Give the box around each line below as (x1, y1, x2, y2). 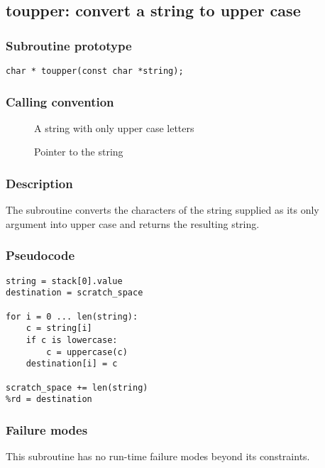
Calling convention (6, 92, 114, 110)
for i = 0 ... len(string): (6, 311, 138, 322)
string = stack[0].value (6, 276, 123, 286)
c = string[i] (26, 323, 92, 334)
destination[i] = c (26, 359, 118, 369)
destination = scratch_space (6, 288, 143, 298)
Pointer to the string (34, 144, 123, 159)
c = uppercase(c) (46, 347, 128, 357)
